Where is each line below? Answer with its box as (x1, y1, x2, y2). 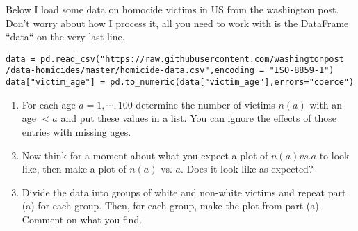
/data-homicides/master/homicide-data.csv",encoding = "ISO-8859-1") (6, 65, 334, 76)
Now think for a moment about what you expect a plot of (22, 148, 268, 162)
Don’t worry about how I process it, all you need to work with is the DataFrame (6, 15, 349, 30)
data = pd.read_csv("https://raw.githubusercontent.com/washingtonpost (6, 54, 344, 64)
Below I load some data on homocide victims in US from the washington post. (6, 2, 339, 16)
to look (319, 148, 350, 162)
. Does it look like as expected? (181, 161, 314, 176)
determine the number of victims (136, 97, 275, 111)
